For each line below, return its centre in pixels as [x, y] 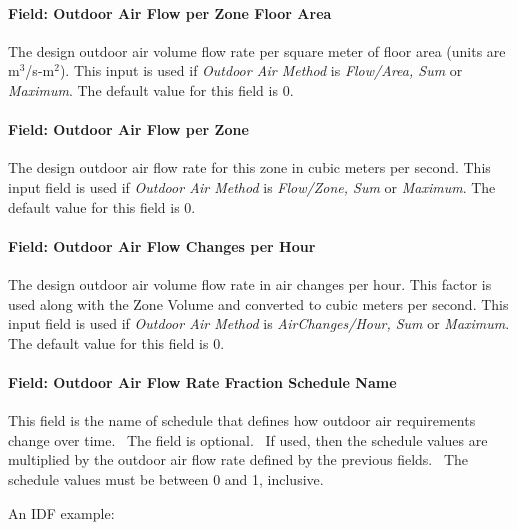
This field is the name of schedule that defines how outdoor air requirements [242, 420]
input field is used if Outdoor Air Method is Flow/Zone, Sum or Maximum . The [252, 186]
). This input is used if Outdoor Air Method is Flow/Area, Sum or [261, 70]
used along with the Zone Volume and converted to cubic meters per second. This [258, 303]
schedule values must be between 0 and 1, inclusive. [166, 478]
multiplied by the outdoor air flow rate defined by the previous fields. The [238, 459]
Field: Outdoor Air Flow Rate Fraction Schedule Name [202, 381]
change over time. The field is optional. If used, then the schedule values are [248, 439]
